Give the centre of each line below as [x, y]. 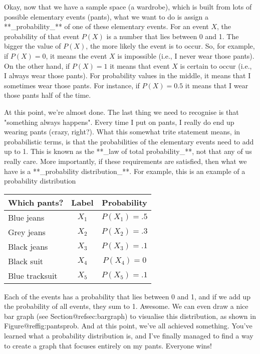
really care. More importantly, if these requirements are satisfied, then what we [125, 161]
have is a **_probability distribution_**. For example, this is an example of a [125, 171]
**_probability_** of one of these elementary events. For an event [106, 26]
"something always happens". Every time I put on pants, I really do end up [119, 122]
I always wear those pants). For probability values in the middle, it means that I [127, 75]
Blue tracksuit [33, 275]
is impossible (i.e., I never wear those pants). [186, 55]
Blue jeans [26, 217]
